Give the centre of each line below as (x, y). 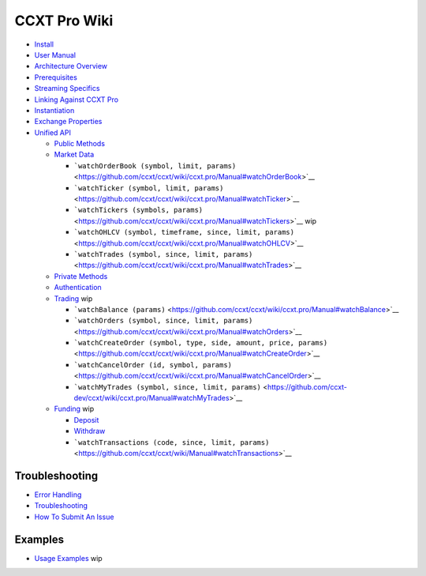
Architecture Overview (71, 66)
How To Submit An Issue (74, 517)
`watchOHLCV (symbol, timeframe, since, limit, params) (184, 232)
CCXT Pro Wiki (64, 21)
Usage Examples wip (68, 558)
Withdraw (90, 431)
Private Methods (81, 276)
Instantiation (54, 110)
